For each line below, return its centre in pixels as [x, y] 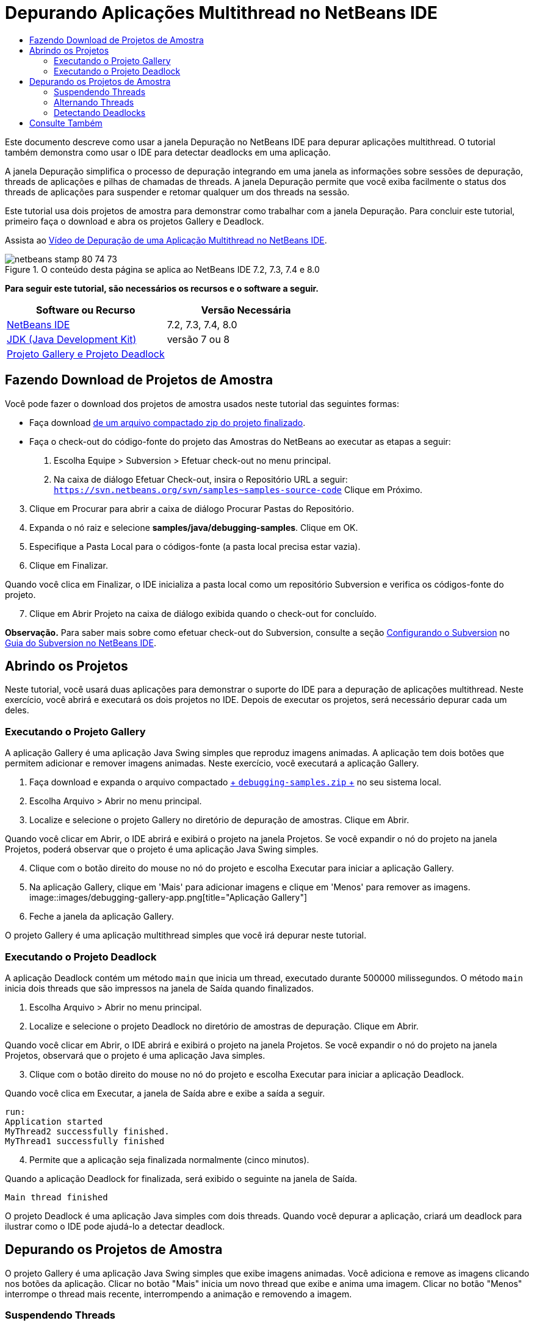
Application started [54, 1121]
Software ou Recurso [86, 310]
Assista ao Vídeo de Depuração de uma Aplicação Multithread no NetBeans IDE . [166, 240]
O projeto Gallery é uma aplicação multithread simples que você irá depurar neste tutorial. [186, 935]
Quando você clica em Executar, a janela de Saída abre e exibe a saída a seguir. [165, 1093]
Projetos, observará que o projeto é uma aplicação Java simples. [135, 1055]
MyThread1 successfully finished [85, 1141]
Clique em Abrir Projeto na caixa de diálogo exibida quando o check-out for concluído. [203, 613]
